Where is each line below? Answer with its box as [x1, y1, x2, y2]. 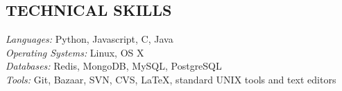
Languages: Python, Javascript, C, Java [6, 32, 173, 46]
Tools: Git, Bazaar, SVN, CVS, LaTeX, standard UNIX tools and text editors [6, 72, 336, 86]
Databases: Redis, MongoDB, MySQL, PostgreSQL [6, 59, 222, 73]
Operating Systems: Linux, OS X [6, 45, 144, 59]
